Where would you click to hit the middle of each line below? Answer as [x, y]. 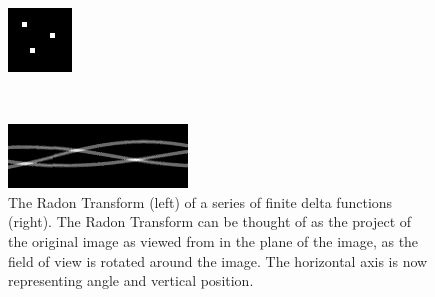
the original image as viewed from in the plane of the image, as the [213, 240]
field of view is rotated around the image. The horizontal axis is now [218, 260]
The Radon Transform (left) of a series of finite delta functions [200, 201]
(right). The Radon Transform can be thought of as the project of [210, 221]
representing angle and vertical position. [131, 280]
